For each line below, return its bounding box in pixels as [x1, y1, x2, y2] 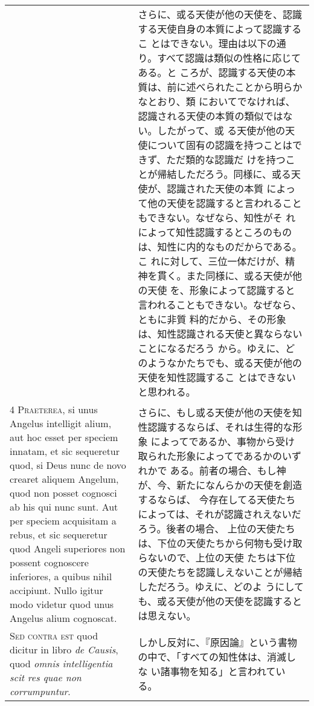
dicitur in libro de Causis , [10, 642, 118, 656]
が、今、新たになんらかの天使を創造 [138, 478, 303, 492]
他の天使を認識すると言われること [147, 196, 302, 210]
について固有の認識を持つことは [147, 138, 292, 152]
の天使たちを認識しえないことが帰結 [138, 565, 303, 579]
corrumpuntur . [10, 684, 71, 698]
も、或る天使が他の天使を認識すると [138, 594, 302, 608]
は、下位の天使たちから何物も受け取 [138, 536, 303, 550]
